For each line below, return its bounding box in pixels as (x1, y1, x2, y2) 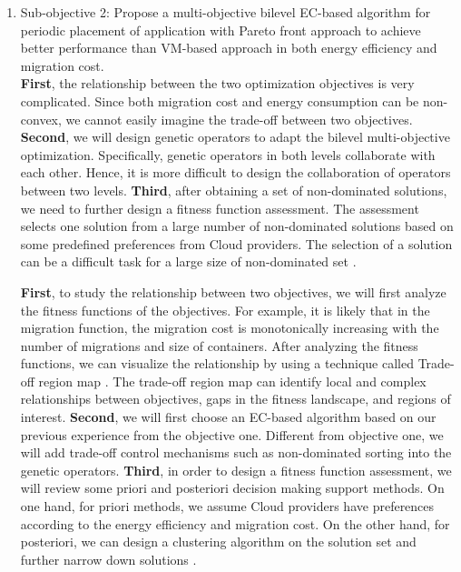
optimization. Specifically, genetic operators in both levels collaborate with (20, 145, 436, 164)
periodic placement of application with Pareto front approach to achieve (20, 20, 421, 39)
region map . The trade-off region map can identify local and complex (38, 371, 427, 390)
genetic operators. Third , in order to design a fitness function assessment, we (20, 460, 452, 479)
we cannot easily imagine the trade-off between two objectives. (65, 109, 413, 128)
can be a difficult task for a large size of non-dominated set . (20, 252, 357, 271)
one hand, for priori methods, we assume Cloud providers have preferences (20, 497, 435, 516)
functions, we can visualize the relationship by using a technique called (20, 354, 414, 373)
